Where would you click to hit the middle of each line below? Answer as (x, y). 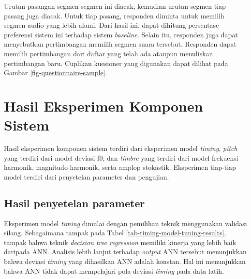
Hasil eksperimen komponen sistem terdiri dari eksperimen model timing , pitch (121, 148)
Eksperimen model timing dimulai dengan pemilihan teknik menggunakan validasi (125, 223)
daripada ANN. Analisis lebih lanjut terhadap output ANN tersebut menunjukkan (125, 252)
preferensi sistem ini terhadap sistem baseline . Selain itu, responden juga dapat (121, 34)
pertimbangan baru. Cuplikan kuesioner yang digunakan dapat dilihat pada (116, 63)
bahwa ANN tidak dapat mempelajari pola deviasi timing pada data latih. (114, 271)
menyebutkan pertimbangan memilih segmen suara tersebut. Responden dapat (120, 44)
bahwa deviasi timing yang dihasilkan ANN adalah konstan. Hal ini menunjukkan (125, 261)
